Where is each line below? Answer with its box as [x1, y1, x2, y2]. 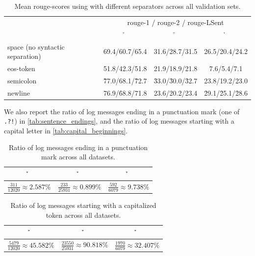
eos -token [7, 63, 35, 73]
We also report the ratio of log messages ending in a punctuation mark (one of [4, 106, 240, 116]
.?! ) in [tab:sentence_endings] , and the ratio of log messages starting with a [4, 116, 234, 126]
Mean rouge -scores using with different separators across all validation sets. [14, 1, 241, 11]
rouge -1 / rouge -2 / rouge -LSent [127, 17, 224, 27]
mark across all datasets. [41, 152, 115, 162]
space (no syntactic [7, 41, 65, 51]
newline [7, 87, 30, 98]
